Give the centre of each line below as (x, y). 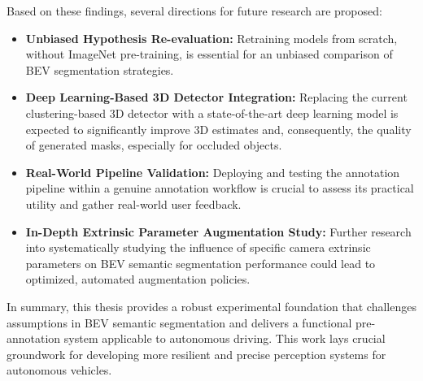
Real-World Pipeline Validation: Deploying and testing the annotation (213, 172)
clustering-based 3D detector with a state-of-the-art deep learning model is (212, 113)
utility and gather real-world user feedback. (133, 203)
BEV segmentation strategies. (100, 69)
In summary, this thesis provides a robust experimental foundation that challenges (211, 306)
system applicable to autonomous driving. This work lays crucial (225, 338)
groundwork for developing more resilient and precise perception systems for (196, 354)
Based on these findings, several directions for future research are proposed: (194, 11)
